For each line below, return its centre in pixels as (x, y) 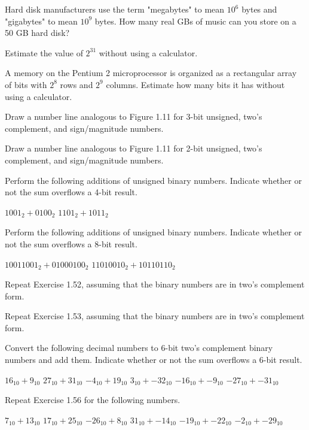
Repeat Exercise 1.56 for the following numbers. (93, 400)
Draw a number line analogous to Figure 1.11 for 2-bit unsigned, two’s (134, 148)
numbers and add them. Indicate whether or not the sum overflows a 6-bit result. (154, 360)
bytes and (259, 9)
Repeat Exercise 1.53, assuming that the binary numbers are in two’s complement (155, 316)
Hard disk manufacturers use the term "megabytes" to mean (115, 9)
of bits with (26, 84)
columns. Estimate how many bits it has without (195, 84)
